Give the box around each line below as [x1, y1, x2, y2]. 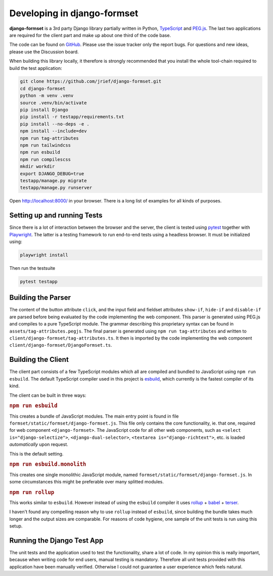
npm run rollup [9, 488, 55, 496]
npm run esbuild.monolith [9, 461, 86, 468]
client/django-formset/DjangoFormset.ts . [9, 342, 112, 348]
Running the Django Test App [9, 536, 104, 545]
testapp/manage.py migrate [20, 178, 87, 183]
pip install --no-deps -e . [20, 121, 89, 127]
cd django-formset [20, 86, 66, 91]
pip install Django [20, 107, 68, 113]
